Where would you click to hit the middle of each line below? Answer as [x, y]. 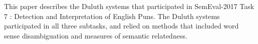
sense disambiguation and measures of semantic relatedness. [96, 35]
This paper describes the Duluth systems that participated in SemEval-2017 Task [129, 6]
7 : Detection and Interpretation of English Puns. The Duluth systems [112, 16]
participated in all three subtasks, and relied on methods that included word [121, 26]
